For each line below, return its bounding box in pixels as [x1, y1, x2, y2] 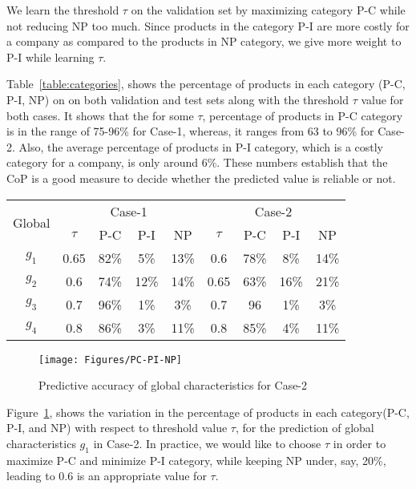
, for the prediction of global [235, 419, 374, 436]
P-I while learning [6, 48, 95, 65]
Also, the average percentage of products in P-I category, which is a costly [18, 138, 384, 155]
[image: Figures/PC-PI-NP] [38, 354, 182, 366]
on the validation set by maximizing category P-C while [131, 2, 406, 18]
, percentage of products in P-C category [202, 107, 403, 123]
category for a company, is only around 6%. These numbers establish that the [6, 154, 388, 171]
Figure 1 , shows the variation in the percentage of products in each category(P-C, [6, 403, 410, 420]
